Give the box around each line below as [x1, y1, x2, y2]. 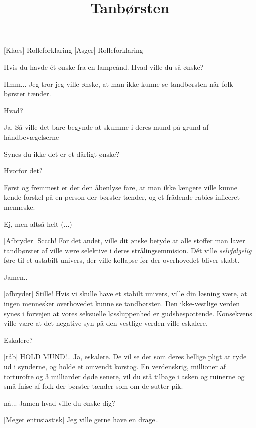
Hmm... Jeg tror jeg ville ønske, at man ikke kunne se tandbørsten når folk [4, 78, 233, 89]
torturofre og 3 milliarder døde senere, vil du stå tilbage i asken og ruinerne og [4, 371, 245, 381]
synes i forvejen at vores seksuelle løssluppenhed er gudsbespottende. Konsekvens [4, 308, 252, 318]
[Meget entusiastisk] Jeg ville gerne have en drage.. [4, 414, 159, 425]
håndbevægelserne [4, 131, 59, 142]
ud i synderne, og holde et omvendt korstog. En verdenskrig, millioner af [4, 361, 226, 372]
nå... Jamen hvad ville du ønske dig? [4, 397, 115, 408]
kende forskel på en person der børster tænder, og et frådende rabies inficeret [4, 192, 240, 202]
